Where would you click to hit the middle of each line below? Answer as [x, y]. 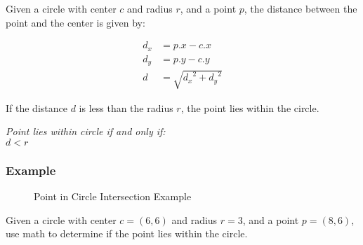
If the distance [37, 107]
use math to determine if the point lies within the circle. [127, 233]
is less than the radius [126, 107]
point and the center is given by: [75, 22]
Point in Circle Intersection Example [113, 196]
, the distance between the [301, 8]
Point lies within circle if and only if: [86, 131]
